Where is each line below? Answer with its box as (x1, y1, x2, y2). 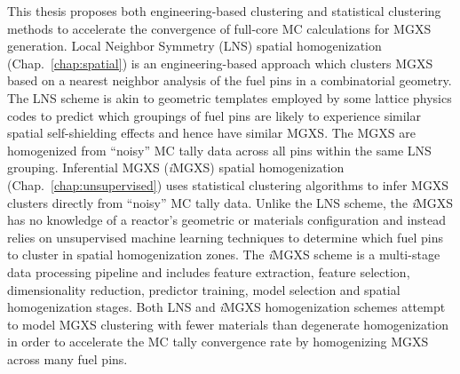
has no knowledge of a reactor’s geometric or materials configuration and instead (7, 211, 447, 229)
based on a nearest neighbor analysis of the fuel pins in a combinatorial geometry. (7, 71, 452, 90)
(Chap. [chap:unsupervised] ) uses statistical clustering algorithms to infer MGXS (7, 175, 449, 194)
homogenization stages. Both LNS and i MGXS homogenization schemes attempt (7, 298, 446, 316)
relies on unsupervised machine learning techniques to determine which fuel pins (7, 227, 443, 246)
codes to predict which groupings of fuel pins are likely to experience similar (7, 106, 422, 124)
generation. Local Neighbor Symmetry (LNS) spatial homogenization (7, 36, 382, 55)
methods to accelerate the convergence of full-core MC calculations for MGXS (7, 19, 432, 37)
